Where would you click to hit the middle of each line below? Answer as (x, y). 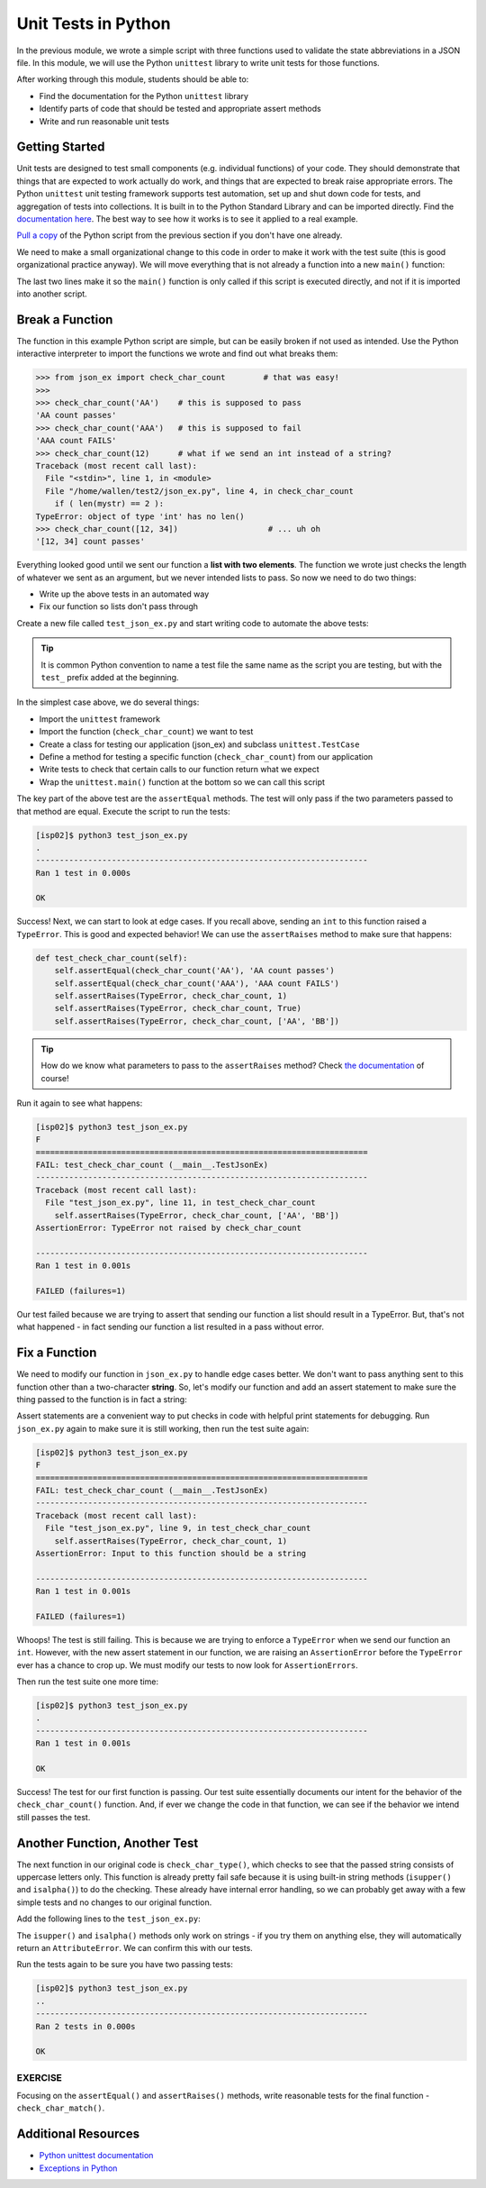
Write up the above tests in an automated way (124, 594)
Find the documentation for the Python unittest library (144, 96)
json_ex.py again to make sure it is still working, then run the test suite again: (163, 1428)
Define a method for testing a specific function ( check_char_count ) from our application (206, 756)
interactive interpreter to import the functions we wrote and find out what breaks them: (177, 354)
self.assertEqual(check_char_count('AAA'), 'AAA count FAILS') (197, 983)
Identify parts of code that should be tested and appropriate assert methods (180, 109)
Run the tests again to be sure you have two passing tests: (125, 1965)
